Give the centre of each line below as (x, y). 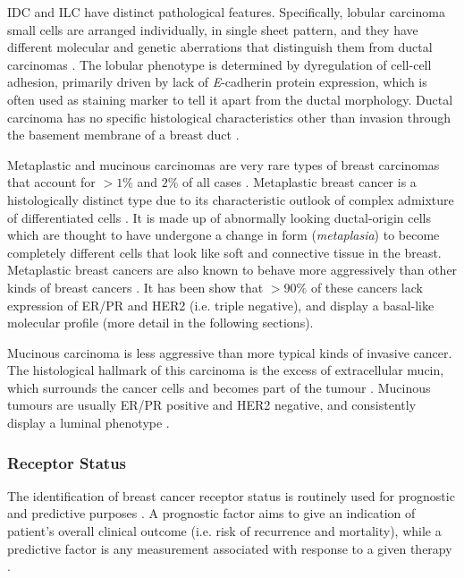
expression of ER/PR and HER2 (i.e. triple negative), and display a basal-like (221, 305)
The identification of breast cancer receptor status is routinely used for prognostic (231, 495)
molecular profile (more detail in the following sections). (160, 323)
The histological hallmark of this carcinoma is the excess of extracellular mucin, (226, 370)
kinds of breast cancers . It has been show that (135, 287)
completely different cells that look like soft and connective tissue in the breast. (224, 252)
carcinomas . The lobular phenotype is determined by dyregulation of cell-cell (219, 64)
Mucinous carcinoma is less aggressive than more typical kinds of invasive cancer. (230, 352)
